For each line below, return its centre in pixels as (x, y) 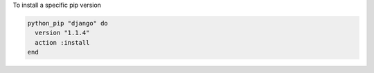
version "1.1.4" (62, 33)
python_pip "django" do (68, 23)
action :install (62, 42)
